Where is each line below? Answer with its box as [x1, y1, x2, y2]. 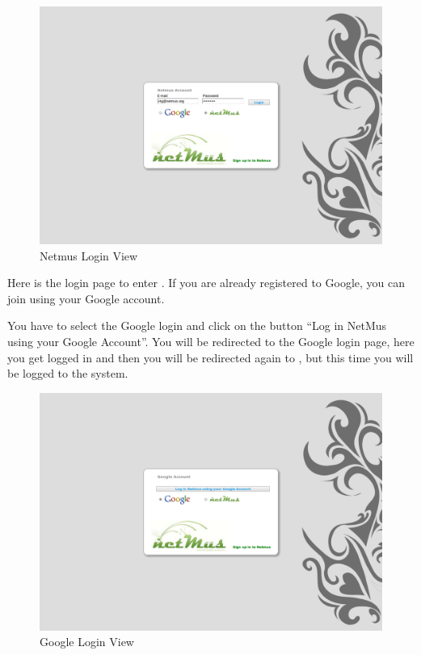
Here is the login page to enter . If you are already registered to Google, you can [7, 274, 406, 291]
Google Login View [40, 633, 134, 650]
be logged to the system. [7, 365, 128, 382]
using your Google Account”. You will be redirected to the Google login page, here [7, 332, 415, 349]
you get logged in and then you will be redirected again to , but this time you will [7, 349, 414, 366]
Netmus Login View [40, 247, 138, 264]
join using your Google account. [7, 289, 165, 306]
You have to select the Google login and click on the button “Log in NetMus [7, 317, 387, 334]
